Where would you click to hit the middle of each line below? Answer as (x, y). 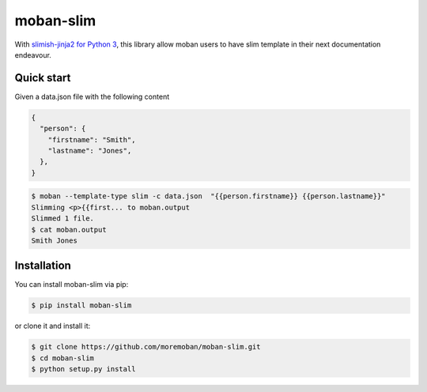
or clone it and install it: (53, 326)
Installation (43, 266)
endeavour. (33, 55)
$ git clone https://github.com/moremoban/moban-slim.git (146, 347)
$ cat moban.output (69, 230)
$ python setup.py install (83, 369)
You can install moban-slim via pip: (72, 285)
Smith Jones (55, 240)
